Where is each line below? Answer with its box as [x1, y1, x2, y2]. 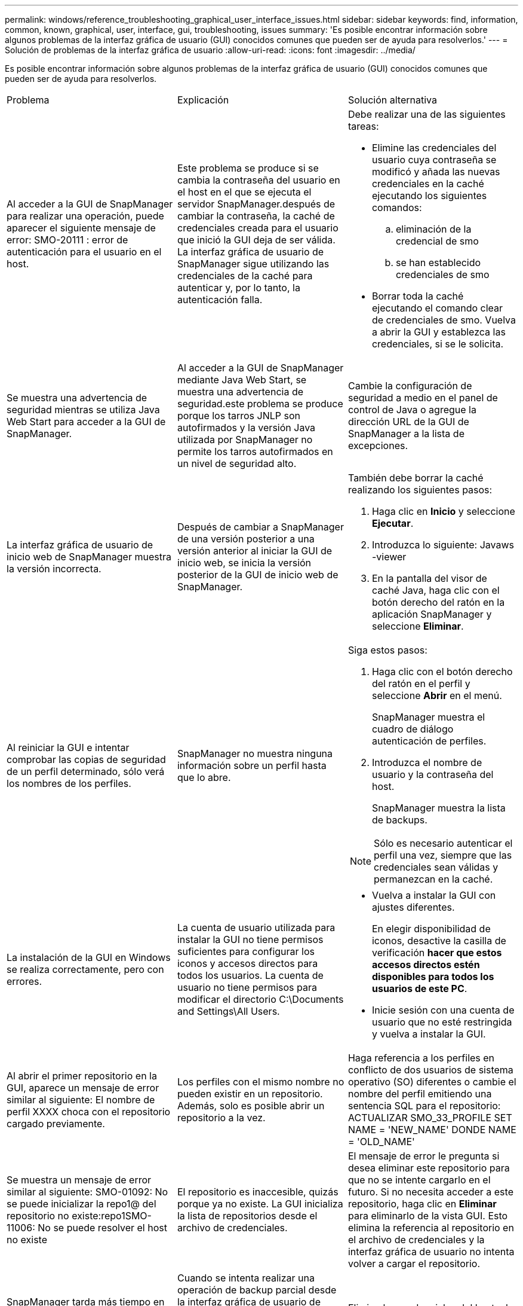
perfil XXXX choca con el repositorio [7, 1106, 171, 1118]
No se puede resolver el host [38, 1222, 167, 1234]
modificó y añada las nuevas [371, 166, 500, 178]
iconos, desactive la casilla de [371, 935, 506, 947]
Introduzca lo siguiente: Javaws [371, 539, 514, 551]
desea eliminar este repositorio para [347, 1162, 510, 1174]
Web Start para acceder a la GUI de [7, 416, 166, 428]
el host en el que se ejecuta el [177, 186, 312, 198]
